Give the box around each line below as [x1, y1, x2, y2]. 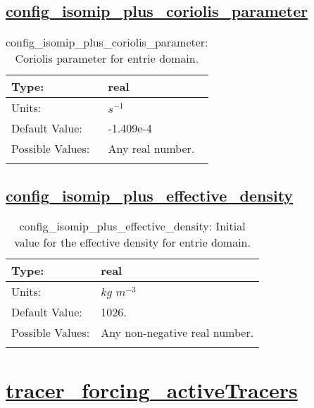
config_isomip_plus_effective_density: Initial [19, 218, 246, 235]
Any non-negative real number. [101, 324, 254, 341]
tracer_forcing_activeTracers [6, 375, 298, 404]
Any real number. [108, 140, 195, 157]
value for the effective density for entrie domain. [14, 234, 251, 251]
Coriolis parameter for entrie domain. [15, 50, 199, 67]
